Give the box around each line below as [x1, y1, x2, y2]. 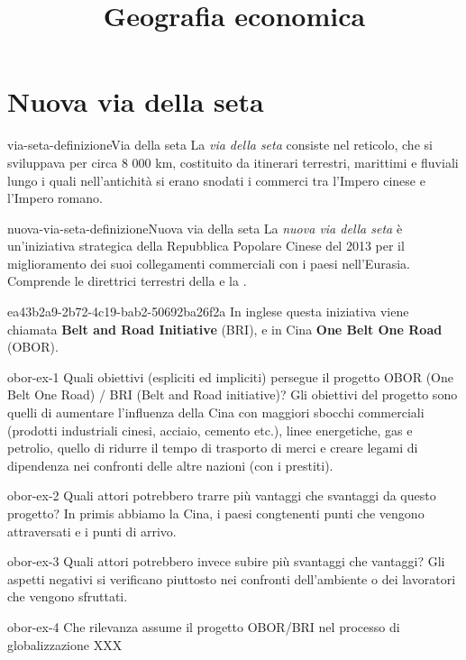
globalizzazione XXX [7, 635, 123, 654]
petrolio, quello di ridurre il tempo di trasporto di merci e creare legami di [7, 438, 418, 457]
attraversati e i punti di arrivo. [7, 521, 177, 540]
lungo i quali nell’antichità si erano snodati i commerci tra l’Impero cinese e [7, 170, 425, 189]
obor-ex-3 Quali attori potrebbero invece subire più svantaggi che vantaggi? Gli [7, 552, 445, 571]
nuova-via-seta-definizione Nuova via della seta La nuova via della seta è [7, 218, 403, 237]
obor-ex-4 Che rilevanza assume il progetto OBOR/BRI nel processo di [7, 617, 400, 636]
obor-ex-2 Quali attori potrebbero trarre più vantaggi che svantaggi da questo [7, 486, 436, 505]
